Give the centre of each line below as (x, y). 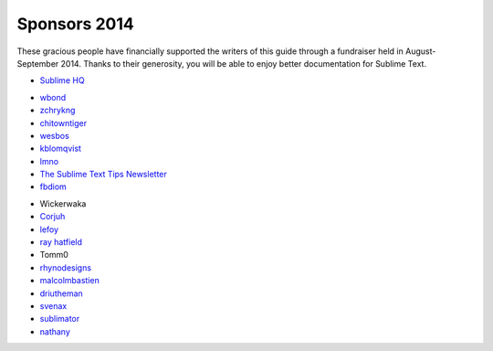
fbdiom (53, 186)
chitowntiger (63, 122)
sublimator (60, 319)
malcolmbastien (69, 281)
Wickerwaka (63, 203)
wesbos (55, 135)
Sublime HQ (63, 80)
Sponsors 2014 (75, 24)
